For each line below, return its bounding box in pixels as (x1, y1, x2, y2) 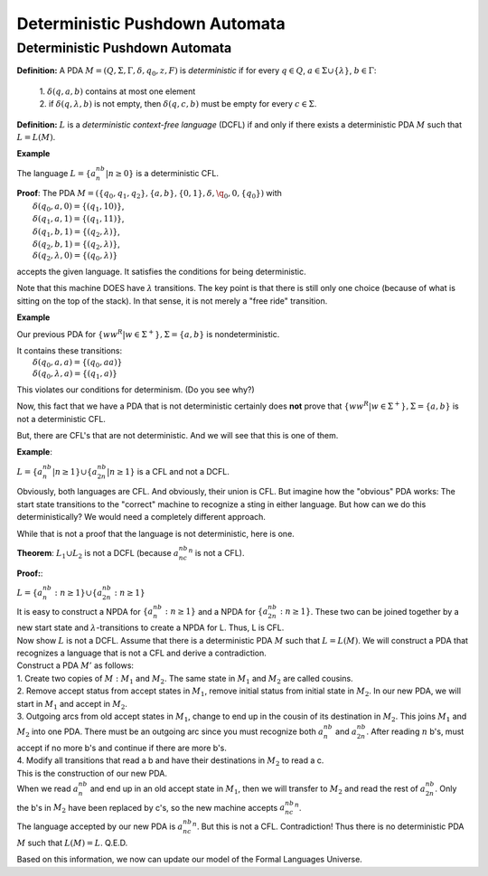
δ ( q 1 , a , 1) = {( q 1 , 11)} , (33, 213, 125, 226)
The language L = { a (16, 167, 97, 178)
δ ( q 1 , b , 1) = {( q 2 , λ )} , (33, 226, 121, 239)
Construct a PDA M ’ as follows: (16, 660, 135, 671)
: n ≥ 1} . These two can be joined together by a (279, 606, 460, 617)
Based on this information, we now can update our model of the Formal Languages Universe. (16, 854, 363, 865)
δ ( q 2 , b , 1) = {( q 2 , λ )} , (33, 238, 121, 251)
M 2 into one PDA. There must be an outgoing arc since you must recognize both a (16, 726, 324, 739)
